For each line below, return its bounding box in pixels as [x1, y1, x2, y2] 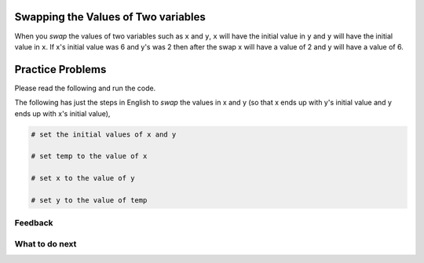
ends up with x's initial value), [14, 108, 111, 118]
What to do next [14, 238, 77, 249]
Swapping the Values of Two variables [14, 10, 206, 24]
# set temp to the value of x [31, 152, 148, 161]
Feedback [14, 217, 54, 228]
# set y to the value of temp [31, 195, 148, 204]
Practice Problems [14, 63, 107, 76]
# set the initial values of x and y [31, 130, 177, 139]
